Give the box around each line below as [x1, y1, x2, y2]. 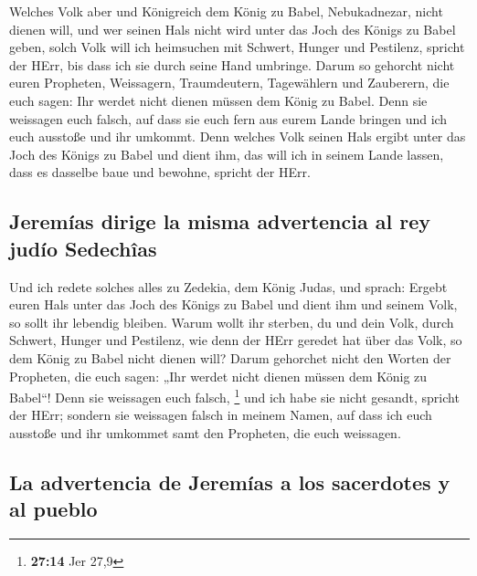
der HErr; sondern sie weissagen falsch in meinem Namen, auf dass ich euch [9, 405, 432, 424]
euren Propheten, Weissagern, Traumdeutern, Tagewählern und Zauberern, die [9, 73, 450, 92]
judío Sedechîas [9, 234, 157, 262]
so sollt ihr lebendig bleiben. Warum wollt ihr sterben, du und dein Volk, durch [9, 312, 454, 331]
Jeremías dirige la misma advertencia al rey [9, 207, 430, 236]
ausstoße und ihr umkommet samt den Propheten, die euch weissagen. [9, 423, 401, 442]
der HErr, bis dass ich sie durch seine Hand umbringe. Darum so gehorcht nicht [9, 55, 455, 74]
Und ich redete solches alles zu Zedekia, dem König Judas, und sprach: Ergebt [9, 277, 448, 296]
